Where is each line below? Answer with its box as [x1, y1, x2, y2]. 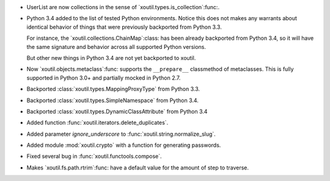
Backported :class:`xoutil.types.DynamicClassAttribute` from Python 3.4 [26, 108, 208, 115]
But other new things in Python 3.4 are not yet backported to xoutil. [26, 54, 196, 61]
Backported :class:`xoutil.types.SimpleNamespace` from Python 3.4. [26, 97, 199, 104]
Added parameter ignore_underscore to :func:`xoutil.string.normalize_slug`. [26, 130, 216, 138]
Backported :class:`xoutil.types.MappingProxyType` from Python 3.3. [26, 86, 200, 93]
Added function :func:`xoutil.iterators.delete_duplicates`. [26, 119, 169, 127]
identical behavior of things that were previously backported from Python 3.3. [26, 23, 222, 31]
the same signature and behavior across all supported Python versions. [26, 43, 207, 50]
